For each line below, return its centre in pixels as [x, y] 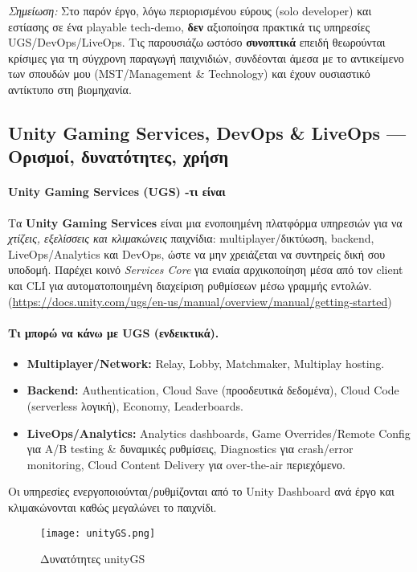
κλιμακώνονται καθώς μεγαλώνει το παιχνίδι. [112, 507]
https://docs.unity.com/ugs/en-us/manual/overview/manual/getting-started [200, 301]
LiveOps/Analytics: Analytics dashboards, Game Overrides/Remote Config [219, 433]
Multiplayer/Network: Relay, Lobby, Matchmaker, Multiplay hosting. [206, 363]
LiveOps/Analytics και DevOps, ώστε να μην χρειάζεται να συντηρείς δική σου [197, 253]
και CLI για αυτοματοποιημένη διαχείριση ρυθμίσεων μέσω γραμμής [168, 285]
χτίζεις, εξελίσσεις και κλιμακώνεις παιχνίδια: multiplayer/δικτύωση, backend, [191, 238]
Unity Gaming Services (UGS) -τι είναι [117, 192]
